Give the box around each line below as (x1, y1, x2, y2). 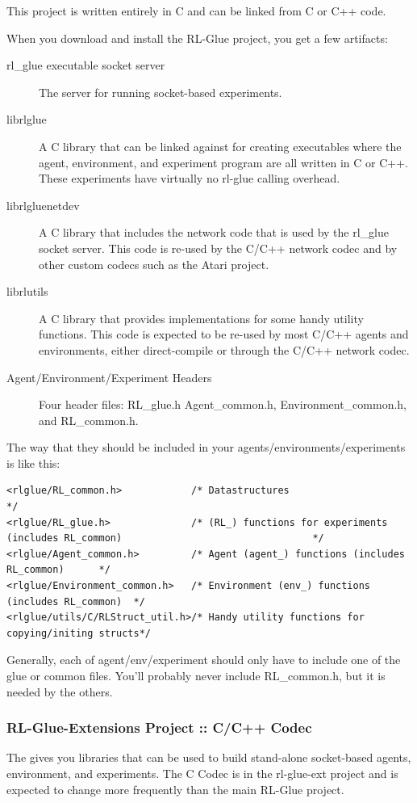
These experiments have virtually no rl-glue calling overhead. (39, 170, 340, 187)
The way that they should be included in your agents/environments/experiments (6, 439, 406, 456)
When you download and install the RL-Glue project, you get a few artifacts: (6, 29, 388, 46)
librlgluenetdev (6, 196, 80, 213)
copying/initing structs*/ (6, 627, 151, 639)
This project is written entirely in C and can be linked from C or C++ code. (6, 2, 386, 19)
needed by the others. (6, 683, 113, 700)
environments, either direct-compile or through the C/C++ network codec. (39, 341, 410, 358)
